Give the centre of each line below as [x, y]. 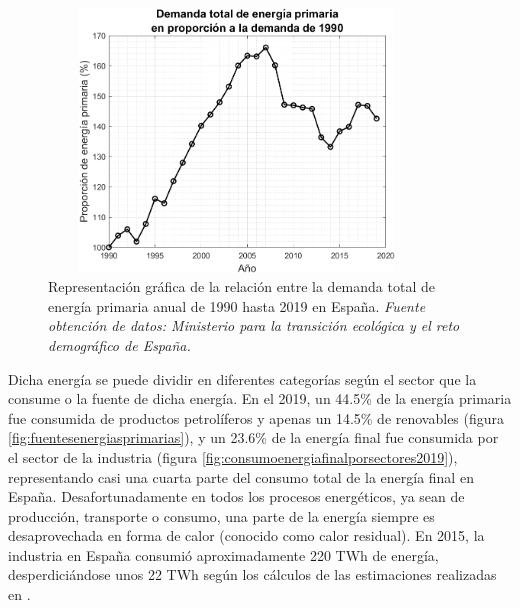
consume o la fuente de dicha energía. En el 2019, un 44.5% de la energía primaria [260, 398]
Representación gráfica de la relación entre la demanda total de [241, 286]
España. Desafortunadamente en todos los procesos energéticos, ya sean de [236, 496]
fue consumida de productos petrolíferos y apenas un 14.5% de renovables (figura [256, 417]
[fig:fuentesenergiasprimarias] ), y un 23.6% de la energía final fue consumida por [253, 437]
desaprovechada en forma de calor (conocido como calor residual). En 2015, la [246, 535]
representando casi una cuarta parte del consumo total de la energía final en [241, 476]
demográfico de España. [119, 344]
